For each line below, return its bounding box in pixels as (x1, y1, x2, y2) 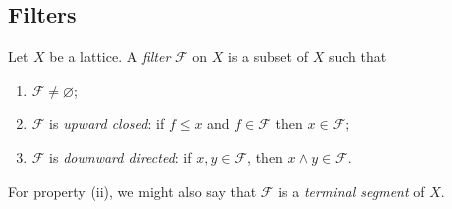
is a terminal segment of (278, 180, 425, 201)
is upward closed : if (49, 113, 165, 134)
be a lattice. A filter (49, 46, 171, 67)
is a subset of (228, 46, 308, 67)
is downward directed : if (49, 146, 192, 167)
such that (328, 46, 387, 67)
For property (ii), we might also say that (8, 180, 257, 201)
